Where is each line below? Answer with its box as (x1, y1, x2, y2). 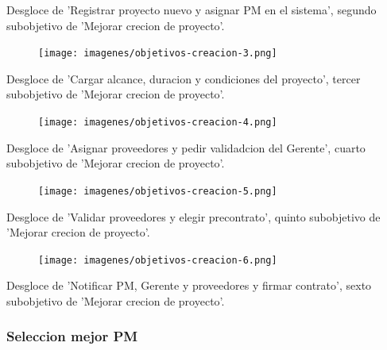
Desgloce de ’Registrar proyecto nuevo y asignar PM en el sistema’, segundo (6, 2, 377, 17)
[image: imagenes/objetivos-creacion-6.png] (38, 254, 277, 266)
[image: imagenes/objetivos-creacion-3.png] (38, 48, 277, 60)
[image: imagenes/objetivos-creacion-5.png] (38, 185, 277, 197)
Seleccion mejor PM (6, 326, 138, 346)
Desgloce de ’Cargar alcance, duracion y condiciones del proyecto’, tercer (6, 70, 361, 87)
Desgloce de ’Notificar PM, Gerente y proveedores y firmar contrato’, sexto (6, 277, 372, 294)
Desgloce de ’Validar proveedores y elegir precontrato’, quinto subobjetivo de (6, 208, 381, 225)
